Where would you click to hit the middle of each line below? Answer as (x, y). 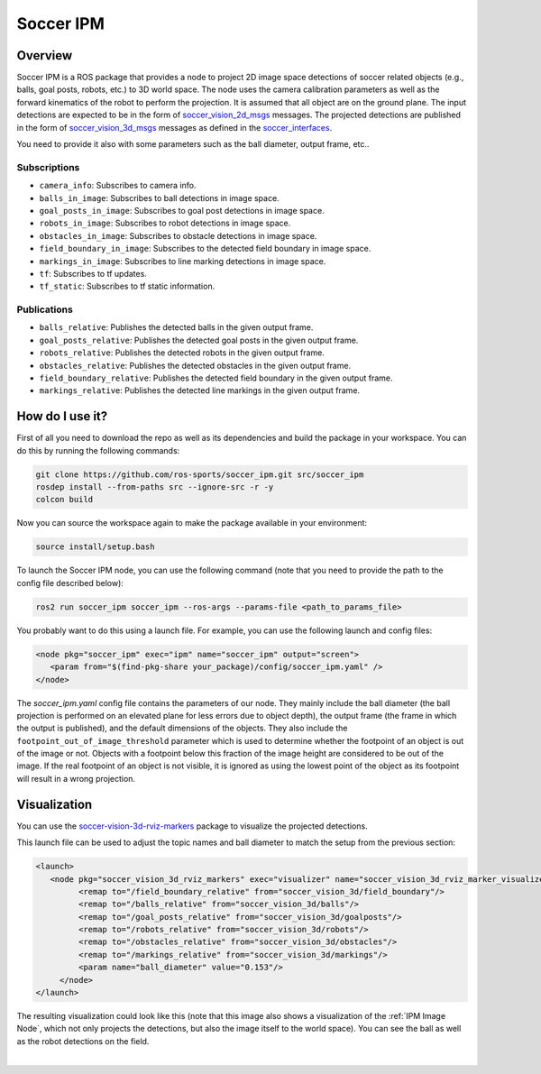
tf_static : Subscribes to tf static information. (127, 286)
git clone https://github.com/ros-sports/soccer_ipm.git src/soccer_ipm (200, 474)
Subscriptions (48, 167)
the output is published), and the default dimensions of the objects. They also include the (182, 728)
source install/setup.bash (95, 547)
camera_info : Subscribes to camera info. (118, 186)
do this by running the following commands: (98, 450)
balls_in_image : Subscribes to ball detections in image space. (159, 197)
